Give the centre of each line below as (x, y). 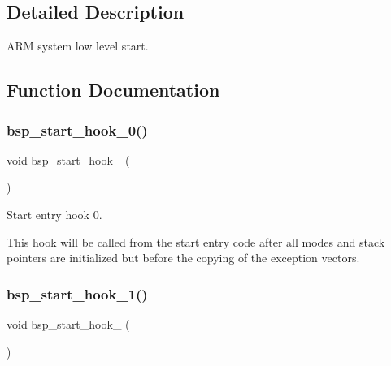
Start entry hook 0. (54, 214)
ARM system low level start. (78, 46)
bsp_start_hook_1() (77, 293)
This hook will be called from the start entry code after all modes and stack (196, 241)
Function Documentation (113, 90)
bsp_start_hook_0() (77, 129)
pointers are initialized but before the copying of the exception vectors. (183, 258)
